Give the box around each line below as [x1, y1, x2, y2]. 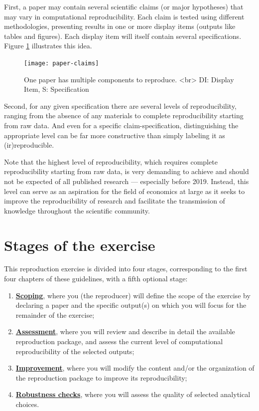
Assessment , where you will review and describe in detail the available [15, 326, 235, 337]
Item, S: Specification [24, 84, 89, 94]
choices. [15, 399, 39, 409]
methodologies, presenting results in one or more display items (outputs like [4, 21, 236, 31]
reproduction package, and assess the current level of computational [15, 336, 223, 347]
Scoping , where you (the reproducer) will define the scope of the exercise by [15, 290, 251, 300]
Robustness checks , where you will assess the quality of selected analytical [15, 389, 251, 400]
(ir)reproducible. [4, 140, 54, 150]
